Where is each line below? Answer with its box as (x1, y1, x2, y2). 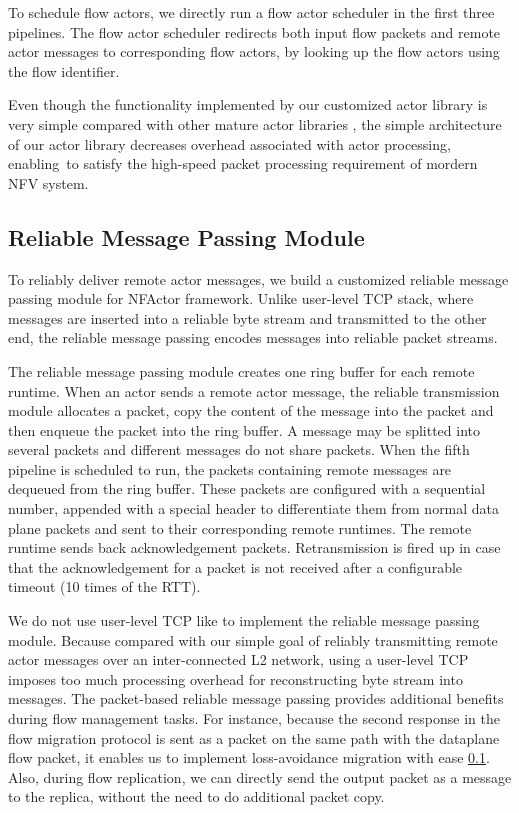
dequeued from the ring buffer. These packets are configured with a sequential (8, 478, 486, 499)
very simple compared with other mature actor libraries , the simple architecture (8, 113, 502, 134)
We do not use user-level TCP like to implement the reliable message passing (8, 610, 480, 631)
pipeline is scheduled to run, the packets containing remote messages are (8, 458, 452, 479)
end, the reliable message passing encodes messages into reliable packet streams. (8, 327, 498, 348)
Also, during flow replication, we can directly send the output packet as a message (8, 766, 512, 787)
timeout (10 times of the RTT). (8, 576, 201, 597)
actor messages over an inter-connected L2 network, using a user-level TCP (8, 649, 469, 670)
